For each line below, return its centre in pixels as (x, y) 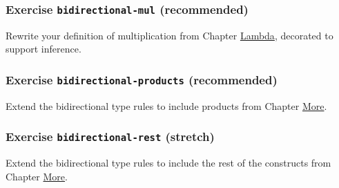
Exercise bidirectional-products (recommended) (142, 79)
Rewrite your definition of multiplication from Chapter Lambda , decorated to (169, 35)
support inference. (43, 49)
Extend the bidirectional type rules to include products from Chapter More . (166, 105)
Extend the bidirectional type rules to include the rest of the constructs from (168, 163)
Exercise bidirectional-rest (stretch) (110, 137)
